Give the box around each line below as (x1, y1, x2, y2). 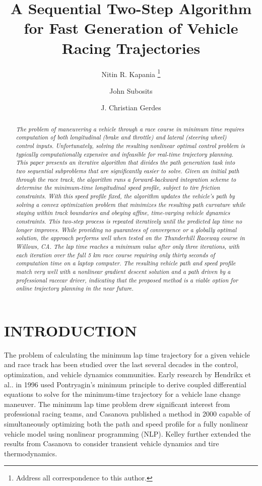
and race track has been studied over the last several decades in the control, (4, 359, 238, 370)
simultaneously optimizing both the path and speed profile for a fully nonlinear (4, 418, 248, 429)
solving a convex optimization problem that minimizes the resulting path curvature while (16, 200, 245, 209)
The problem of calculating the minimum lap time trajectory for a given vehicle (4, 349, 250, 360)
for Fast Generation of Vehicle (24, 18, 238, 38)
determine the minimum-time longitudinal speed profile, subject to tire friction (16, 183, 220, 192)
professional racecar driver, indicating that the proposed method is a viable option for (16, 275, 238, 284)
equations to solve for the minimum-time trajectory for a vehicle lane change (4, 389, 241, 399)
